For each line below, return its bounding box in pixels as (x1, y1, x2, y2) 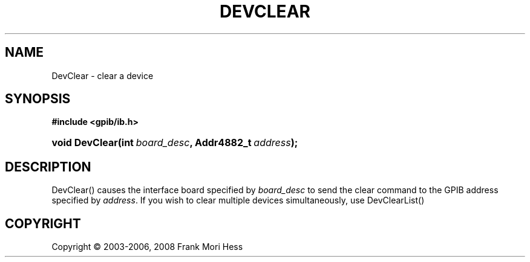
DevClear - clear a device (51, 70, 154, 81)
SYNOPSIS (5, 91, 71, 107)
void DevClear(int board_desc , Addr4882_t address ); (51, 136, 298, 149)
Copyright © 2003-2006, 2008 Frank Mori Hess (51, 241, 243, 252)
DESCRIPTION (5, 159, 91, 174)
